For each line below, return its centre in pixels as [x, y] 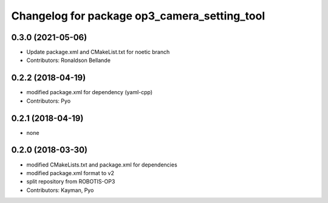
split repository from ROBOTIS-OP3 [71, 182]
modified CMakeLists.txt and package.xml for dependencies [102, 165]
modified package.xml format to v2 [70, 173]
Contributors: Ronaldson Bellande [68, 60]
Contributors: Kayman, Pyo [60, 190]
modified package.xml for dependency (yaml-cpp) [90, 92]
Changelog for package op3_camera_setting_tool [138, 16]
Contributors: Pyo [49, 101]
